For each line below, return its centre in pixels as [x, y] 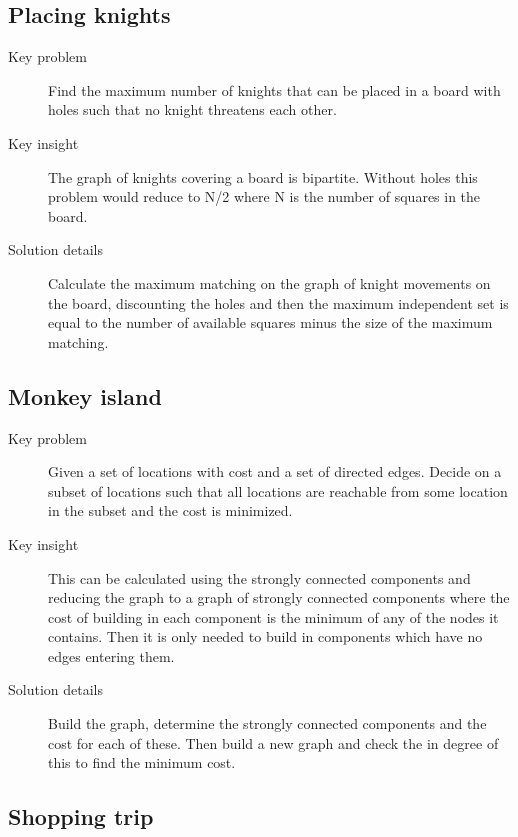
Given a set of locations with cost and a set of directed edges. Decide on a [275, 471]
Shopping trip [81, 816]
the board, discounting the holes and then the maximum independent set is [278, 302]
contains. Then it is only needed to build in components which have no [265, 636]
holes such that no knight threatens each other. [192, 109]
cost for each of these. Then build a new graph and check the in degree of [273, 742]
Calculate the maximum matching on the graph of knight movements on [269, 282]
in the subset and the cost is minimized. [170, 510]
